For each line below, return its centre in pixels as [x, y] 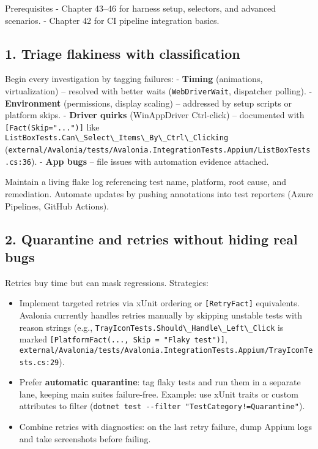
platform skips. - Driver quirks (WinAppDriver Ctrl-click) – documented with [155, 115]
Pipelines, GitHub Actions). [57, 206]
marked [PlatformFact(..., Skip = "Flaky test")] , [123, 339]
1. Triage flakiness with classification [123, 53]
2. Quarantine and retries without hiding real [151, 239]
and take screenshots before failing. [85, 438]
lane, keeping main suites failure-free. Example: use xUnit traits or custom [159, 394]
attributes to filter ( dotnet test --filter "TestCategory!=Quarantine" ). [162, 406]
